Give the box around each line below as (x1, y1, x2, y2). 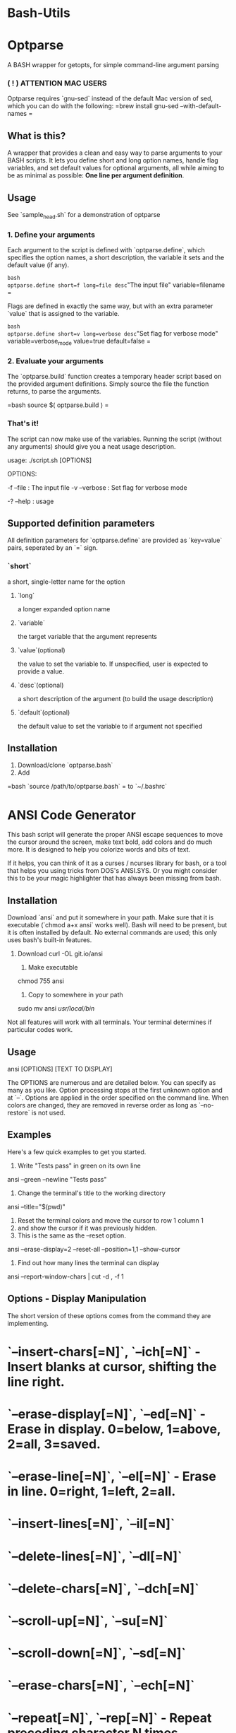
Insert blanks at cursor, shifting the (7, 1358, 217, 1375)
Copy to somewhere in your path (27, 991, 123, 999)
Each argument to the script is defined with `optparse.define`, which (7, 246, 206, 254)
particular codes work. (7, 1026, 73, 1034)
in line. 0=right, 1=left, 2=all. (7, 1484, 176, 1500)
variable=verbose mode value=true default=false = (7, 337, 151, 347)
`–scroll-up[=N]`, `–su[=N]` (7, 1613, 168, 1628)
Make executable (27, 963, 78, 972)
